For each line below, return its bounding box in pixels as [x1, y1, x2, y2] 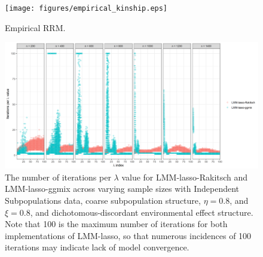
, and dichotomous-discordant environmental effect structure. [30, 206, 253, 218]
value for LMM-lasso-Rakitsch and [121, 170, 248, 183]
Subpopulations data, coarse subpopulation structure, [5, 194, 201, 207]
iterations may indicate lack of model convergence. [5, 241, 189, 253]
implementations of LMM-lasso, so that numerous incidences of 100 [5, 229, 252, 241]
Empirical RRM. [5, 21, 66, 33]
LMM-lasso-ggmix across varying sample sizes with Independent [5, 182, 239, 195]
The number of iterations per [5, 170, 111, 183]
